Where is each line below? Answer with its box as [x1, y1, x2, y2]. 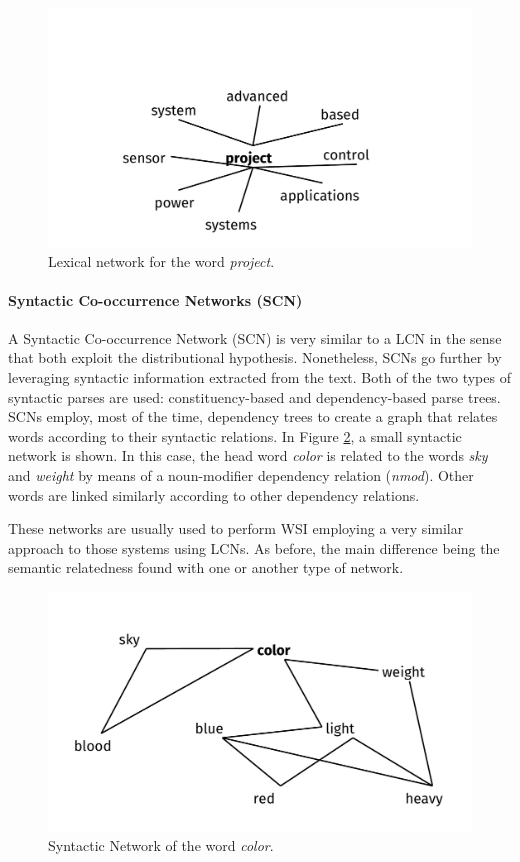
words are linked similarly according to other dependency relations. [8, 484, 420, 505]
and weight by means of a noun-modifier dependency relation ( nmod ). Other [8, 465, 474, 486]
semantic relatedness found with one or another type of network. [8, 557, 404, 578]
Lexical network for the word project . [48, 250, 275, 271]
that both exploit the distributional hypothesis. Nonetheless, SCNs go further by [8, 347, 502, 368]
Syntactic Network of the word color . [48, 834, 274, 855]
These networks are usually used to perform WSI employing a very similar [8, 518, 464, 539]
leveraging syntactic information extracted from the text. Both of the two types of [8, 367, 511, 388]
